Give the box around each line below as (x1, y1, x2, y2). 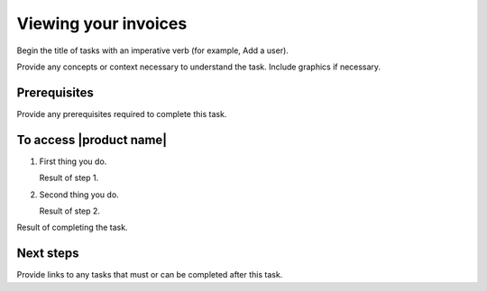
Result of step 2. (39, 205, 101, 216)
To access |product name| (16, 132, 168, 148)
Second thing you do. (39, 189, 119, 200)
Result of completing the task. (16, 222, 128, 233)
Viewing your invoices (16, 14, 188, 33)
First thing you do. (39, 156, 107, 167)
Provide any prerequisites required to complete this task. (16, 108, 227, 119)
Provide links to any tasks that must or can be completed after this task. (16, 269, 283, 280)
